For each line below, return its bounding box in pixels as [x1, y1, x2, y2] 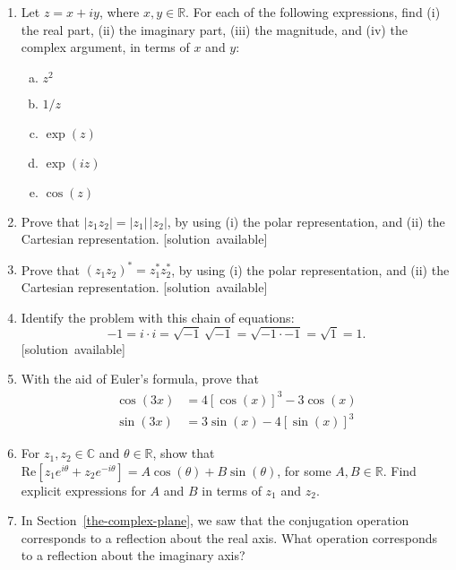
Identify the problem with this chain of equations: [21, 307, 295, 326]
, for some [277, 461, 331, 479]
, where [99, 3, 140, 21]
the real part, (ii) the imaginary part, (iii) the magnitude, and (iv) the [21, 20, 408, 39]
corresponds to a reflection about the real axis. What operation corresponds [21, 528, 438, 547]
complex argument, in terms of [21, 38, 190, 56]
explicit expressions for [21, 480, 146, 499]
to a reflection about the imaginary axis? [21, 546, 245, 565]
